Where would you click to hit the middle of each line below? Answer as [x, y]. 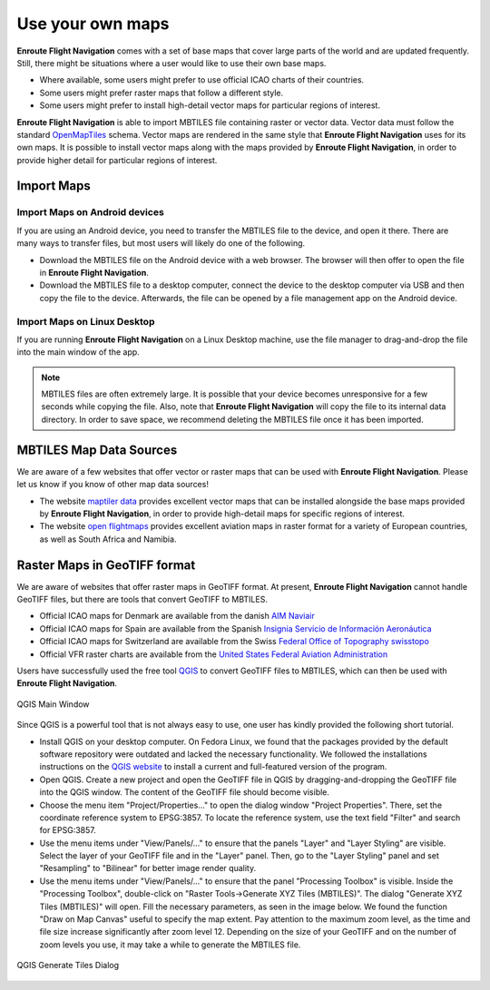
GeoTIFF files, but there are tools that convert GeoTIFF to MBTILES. [142, 600]
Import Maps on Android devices [91, 212]
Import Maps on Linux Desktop [86, 321]
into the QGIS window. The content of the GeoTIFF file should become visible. [185, 792]
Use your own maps [93, 24]
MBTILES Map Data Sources [97, 450]
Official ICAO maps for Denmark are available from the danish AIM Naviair [177, 616]
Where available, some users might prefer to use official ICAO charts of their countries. [202, 80]
